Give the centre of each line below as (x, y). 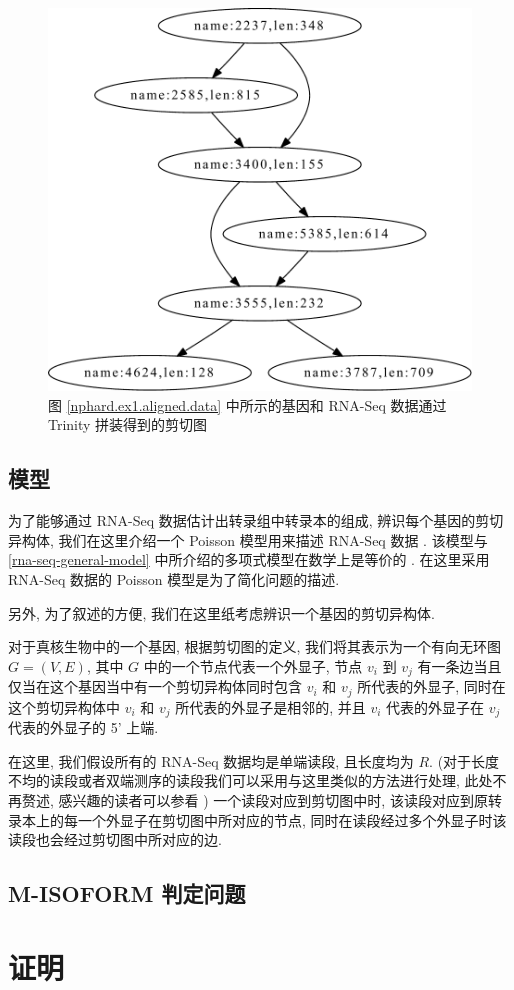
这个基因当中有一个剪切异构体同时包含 (175, 686)
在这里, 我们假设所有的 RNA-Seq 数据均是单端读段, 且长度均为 (211, 760)
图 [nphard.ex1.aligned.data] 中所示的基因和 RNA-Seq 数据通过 (247, 404)
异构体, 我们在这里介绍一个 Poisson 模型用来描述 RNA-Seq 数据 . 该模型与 (248, 539)
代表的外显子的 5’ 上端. (83, 727)
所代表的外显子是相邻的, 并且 (270, 706)
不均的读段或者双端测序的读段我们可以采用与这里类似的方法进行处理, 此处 (250, 780)
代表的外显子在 (435, 706)
